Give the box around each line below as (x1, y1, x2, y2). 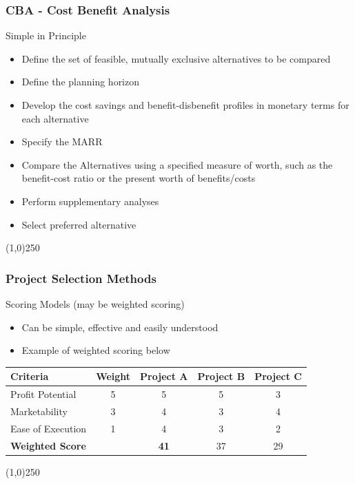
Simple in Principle (6, 28, 86, 43)
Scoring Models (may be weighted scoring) (6, 296, 185, 311)
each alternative (21, 111, 89, 125)
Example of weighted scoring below (21, 343, 170, 357)
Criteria (10, 369, 49, 383)
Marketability (10, 403, 68, 418)
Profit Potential (10, 387, 77, 401)
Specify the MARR (21, 134, 103, 149)
